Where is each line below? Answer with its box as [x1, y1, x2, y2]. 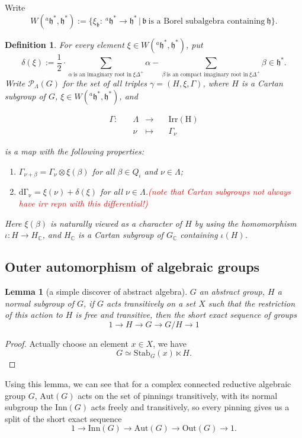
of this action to [5, 308, 63, 321]
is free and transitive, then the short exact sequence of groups [75, 308, 297, 321]
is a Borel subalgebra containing [148, 17, 265, 25]
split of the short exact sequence [5, 412, 122, 424]
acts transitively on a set [107, 297, 196, 309]
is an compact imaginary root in [166, 71, 248, 78]
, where [203, 76, 229, 89]
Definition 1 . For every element [5, 38, 124, 50]
